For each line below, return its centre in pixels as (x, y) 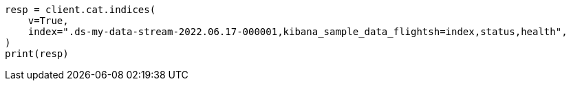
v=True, (48, 21)
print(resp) (37, 54)
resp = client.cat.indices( (80, 10)
